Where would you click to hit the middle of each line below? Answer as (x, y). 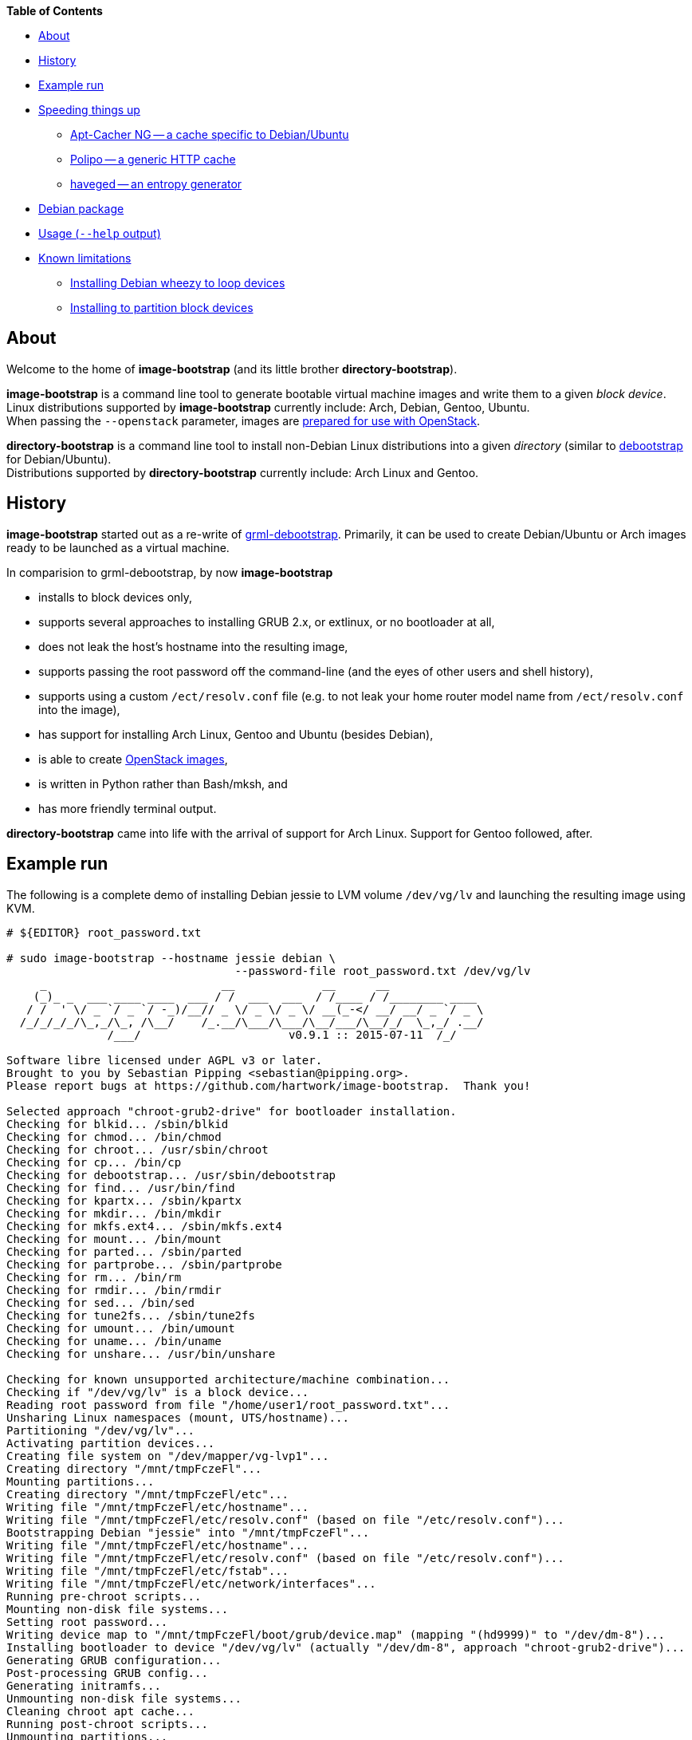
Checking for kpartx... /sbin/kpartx (124, 1200)
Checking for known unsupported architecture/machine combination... (228, 1379)
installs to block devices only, (116, 597)
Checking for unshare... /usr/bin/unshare (141, 1353)
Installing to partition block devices (162, 308)
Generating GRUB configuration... (114, 1660)
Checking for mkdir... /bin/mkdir (114, 1213)
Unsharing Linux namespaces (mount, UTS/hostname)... (178, 1417)
